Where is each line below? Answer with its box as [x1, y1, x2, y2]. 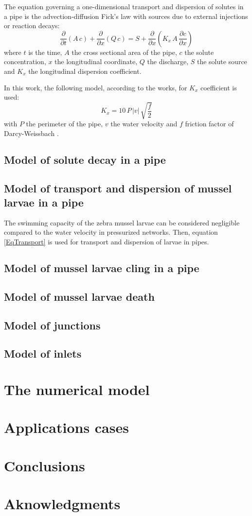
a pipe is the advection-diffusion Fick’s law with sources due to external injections [4, 11, 248, 21]
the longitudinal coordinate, [54, 56, 138, 67]
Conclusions [4, 455, 85, 475]
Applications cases [4, 417, 129, 437]
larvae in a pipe [4, 195, 84, 210]
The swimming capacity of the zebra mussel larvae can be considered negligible [4, 217, 240, 227]
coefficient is [200, 82, 237, 92]
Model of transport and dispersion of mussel [4, 180, 232, 195]
